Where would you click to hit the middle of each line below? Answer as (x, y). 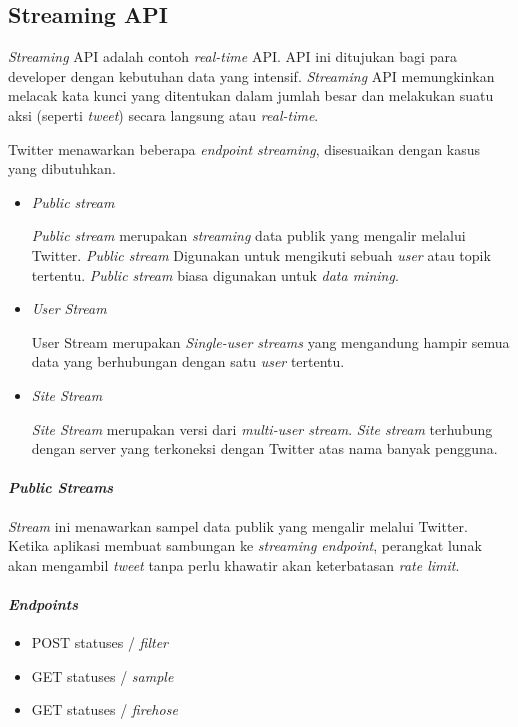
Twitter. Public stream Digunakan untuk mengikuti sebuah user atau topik (261, 254)
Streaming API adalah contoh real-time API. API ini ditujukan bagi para (232, 56)
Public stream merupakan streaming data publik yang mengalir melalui (248, 235)
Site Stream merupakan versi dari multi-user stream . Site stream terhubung (262, 428)
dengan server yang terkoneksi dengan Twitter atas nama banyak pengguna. (264, 448)
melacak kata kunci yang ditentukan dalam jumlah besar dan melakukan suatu (251, 95)
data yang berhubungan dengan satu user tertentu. (188, 361)
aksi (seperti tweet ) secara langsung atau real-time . (163, 114)
